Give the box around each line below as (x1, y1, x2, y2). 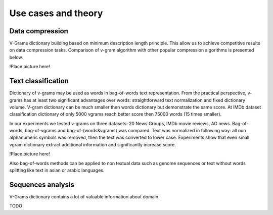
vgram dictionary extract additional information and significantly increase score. (9, 141, 176, 147)
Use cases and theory (9, 8, 103, 19)
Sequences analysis (9, 180, 74, 189)
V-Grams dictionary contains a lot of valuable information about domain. (9, 193, 160, 199)
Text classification (9, 77, 69, 85)
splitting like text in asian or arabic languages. (9, 167, 105, 174)
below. (9, 54, 23, 60)
